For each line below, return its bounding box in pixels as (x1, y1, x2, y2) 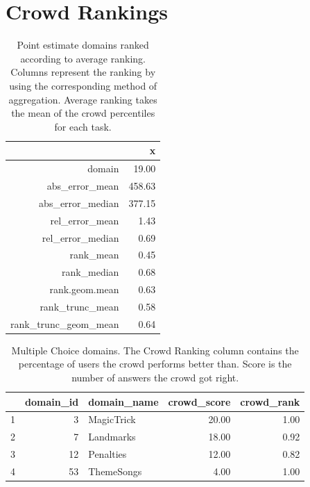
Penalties (88, 447, 127, 461)
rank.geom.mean (49, 282, 119, 297)
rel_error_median (42, 230, 119, 245)
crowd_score (168, 394, 231, 408)
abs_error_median (39, 195, 119, 210)
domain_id (25, 394, 79, 408)
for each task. (54, 119, 112, 133)
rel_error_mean (50, 213, 119, 227)
